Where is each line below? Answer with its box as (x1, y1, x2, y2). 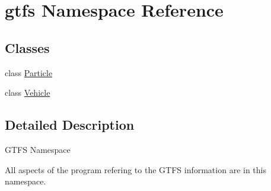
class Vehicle (5, 86, 50, 99)
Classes (5, 38, 50, 57)
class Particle (5, 66, 53, 79)
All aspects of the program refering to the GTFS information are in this (5, 163, 266, 176)
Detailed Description (5, 115, 135, 134)
